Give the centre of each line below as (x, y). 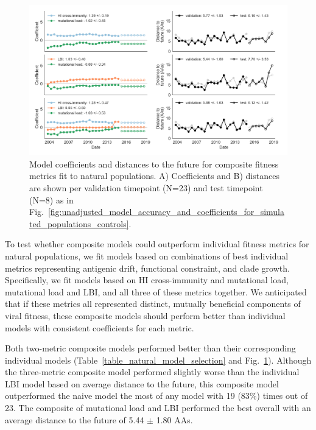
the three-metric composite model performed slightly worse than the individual (152, 372)
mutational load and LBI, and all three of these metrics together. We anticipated (156, 291)
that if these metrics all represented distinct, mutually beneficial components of (153, 304)
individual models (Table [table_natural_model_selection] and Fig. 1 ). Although (158, 360)
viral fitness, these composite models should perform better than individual (145, 315)
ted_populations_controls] (79, 223)
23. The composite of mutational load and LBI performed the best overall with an (158, 408)
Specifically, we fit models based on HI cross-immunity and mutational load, (147, 280)
